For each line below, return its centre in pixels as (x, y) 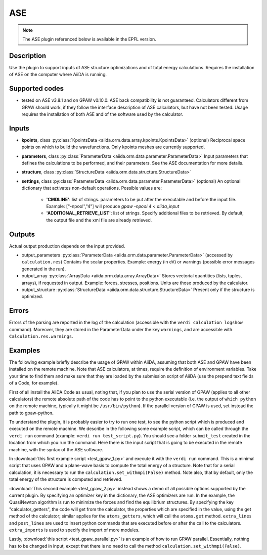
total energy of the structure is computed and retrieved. (66, 479)
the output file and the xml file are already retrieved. (99, 220)
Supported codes (37, 89)
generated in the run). (44, 269)
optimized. (32, 297)
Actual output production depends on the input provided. (67, 246)
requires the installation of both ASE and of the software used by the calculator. (102, 114)
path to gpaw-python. (31, 413)
